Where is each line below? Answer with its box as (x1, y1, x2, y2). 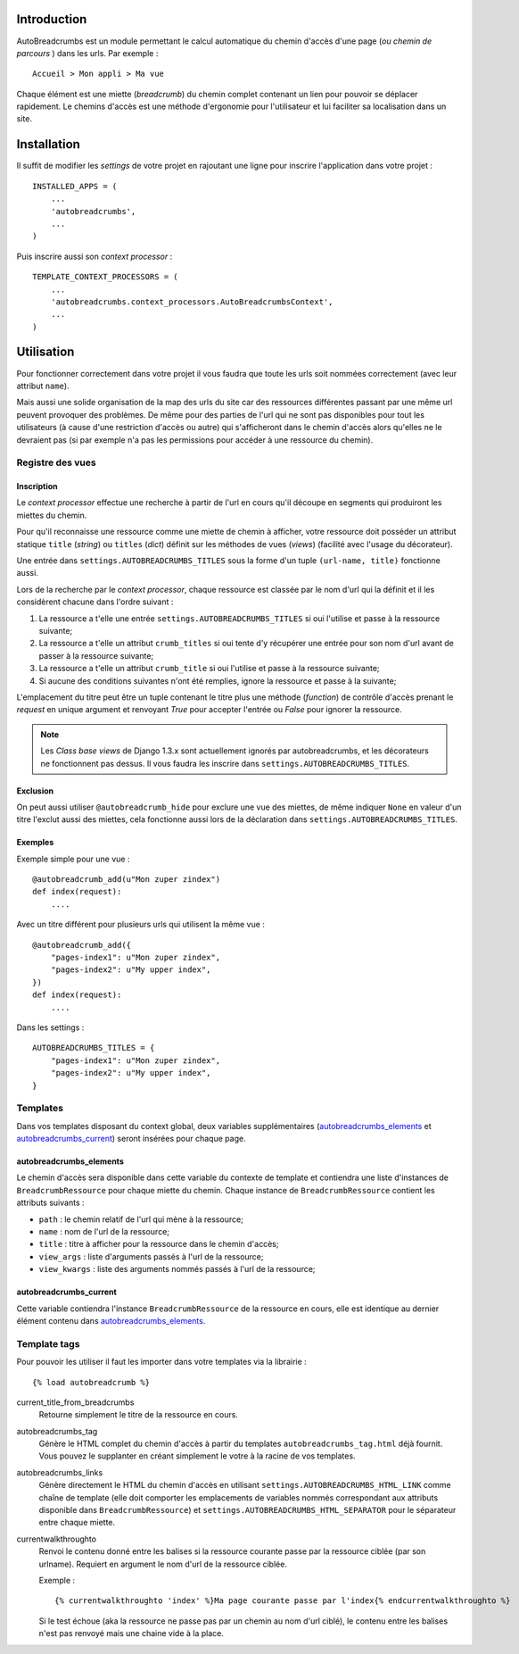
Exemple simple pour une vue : (16, 853, 130, 864)
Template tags (16, 1337, 80, 1350)
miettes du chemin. (16, 510, 87, 520)
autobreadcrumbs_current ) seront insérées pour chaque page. (16, 1134, 246, 1144)
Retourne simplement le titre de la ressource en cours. (38, 1409, 238, 1420)
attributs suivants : (16, 1197, 85, 1209)
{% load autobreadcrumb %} (32, 1377, 151, 1387)
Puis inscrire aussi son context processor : (16, 251, 173, 262)
